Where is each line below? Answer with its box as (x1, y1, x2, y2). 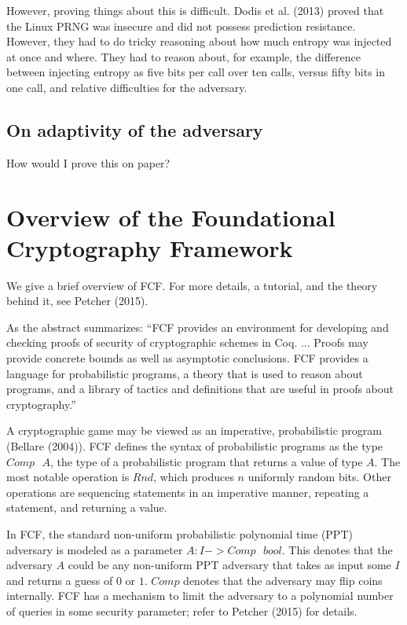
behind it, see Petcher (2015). (6, 292, 148, 309)
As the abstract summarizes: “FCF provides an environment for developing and (6, 318, 389, 335)
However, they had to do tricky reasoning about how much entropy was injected (6, 33, 392, 50)
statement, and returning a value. (6, 499, 167, 516)
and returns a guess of (6, 572, 113, 588)
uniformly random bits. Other (247, 469, 391, 485)
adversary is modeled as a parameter (6, 541, 183, 557)
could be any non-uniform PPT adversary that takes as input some (68, 557, 391, 573)
